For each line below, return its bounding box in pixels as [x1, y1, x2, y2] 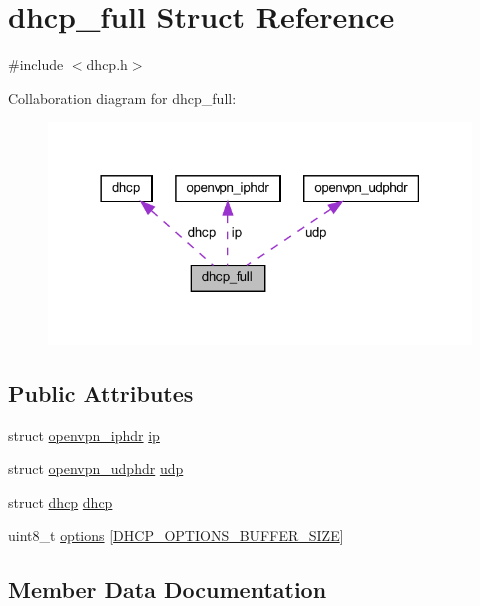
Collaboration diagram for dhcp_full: [8, 87, 237, 108]
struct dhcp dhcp [8, 491, 113, 512]
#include [8, 54, 64, 75]
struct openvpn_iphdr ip [8, 424, 160, 445]
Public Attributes [8, 377, 194, 408]
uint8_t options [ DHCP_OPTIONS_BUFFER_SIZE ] [8, 525, 344, 546]
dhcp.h [86, 54, 128, 75]
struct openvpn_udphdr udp [8, 458, 184, 479]
